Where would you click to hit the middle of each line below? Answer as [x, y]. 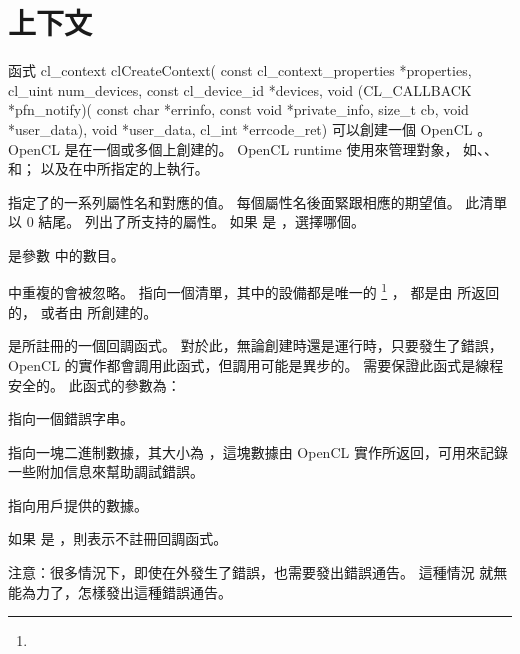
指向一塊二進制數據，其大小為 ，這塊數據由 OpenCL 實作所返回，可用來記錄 [258, 451]
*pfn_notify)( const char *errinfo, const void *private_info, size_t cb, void [238, 109]
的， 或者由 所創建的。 [83, 311]
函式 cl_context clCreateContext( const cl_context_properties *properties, [240, 70]
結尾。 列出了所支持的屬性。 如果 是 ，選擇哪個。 [201, 221]
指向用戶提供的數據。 [78, 504]
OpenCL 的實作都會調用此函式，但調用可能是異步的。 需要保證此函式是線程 [256, 364]
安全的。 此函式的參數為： [94, 384]
